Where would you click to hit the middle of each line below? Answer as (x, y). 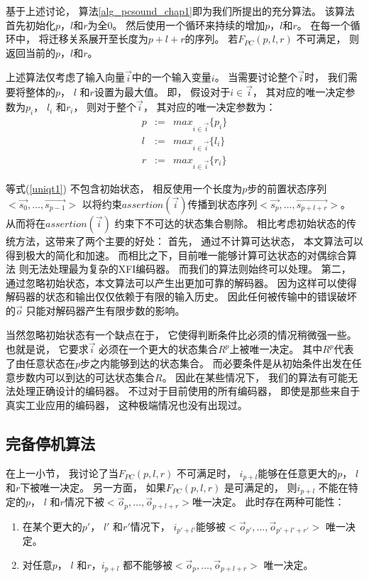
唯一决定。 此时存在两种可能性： (268, 502)
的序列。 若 (211, 39)
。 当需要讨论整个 (256, 77)
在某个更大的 (52, 526)
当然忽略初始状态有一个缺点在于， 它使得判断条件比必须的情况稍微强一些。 (181, 334)
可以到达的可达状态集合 (100, 377)
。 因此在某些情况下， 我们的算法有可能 (255, 377)
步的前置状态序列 (287, 189)
